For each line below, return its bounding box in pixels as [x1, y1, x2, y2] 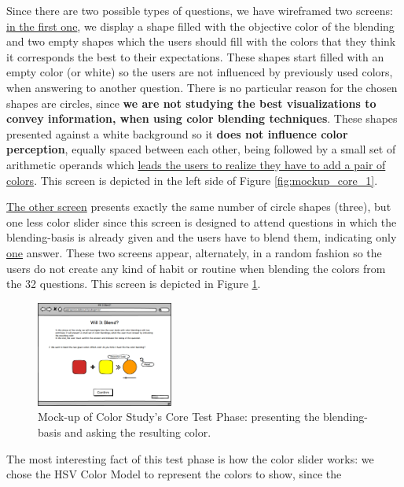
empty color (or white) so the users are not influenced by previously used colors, [6, 64, 393, 80]
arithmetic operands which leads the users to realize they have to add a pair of [6, 156, 386, 172]
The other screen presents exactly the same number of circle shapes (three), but [6, 198, 391, 215]
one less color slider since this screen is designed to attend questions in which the [6, 213, 397, 230]
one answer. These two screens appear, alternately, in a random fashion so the [6, 244, 382, 260]
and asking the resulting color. [64, 423, 211, 440]
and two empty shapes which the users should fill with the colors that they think [6, 33, 396, 50]
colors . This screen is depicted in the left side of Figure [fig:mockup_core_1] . [6, 172, 378, 188]
